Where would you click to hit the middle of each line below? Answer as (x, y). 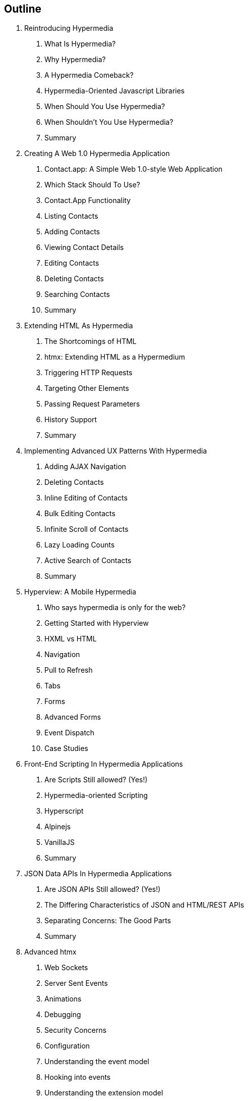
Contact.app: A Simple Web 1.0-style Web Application (134, 169)
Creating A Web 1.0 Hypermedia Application (97, 154)
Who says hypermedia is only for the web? (115, 608)
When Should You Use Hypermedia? (105, 107)
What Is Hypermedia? (80, 44)
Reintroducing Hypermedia (69, 28)
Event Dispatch (70, 733)
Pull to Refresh (69, 670)
